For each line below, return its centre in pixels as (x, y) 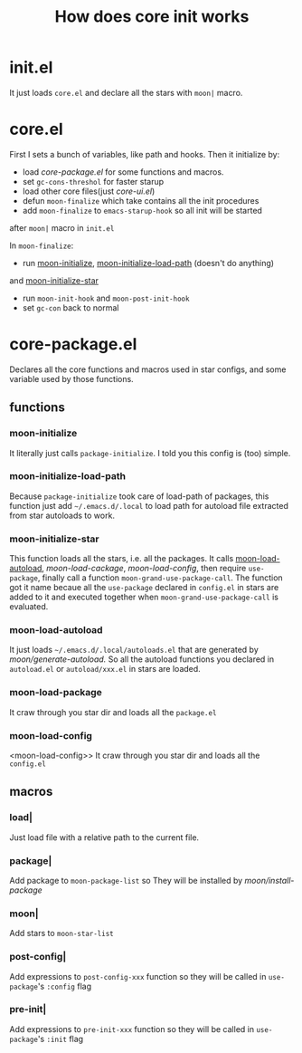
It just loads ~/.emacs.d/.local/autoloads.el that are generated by (134, 650)
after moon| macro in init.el (62, 227)
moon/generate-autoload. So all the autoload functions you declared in (142, 659)
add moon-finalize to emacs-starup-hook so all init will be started (142, 210)
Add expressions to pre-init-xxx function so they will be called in (132, 1029)
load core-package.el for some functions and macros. (123, 172)
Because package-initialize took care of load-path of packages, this (139, 496)
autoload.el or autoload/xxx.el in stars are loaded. (105, 669)
